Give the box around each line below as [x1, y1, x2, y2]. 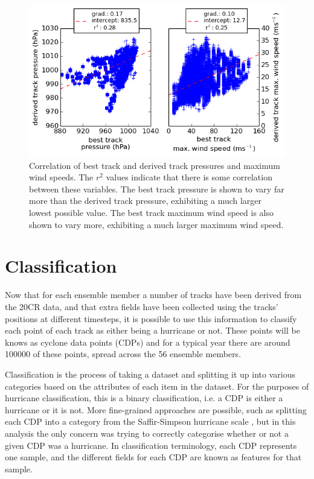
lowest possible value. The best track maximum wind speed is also [29, 206, 274, 219]
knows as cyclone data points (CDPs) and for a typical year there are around [5, 335, 290, 348]
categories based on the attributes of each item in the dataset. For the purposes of [5, 379, 309, 392]
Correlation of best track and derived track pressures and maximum [29, 159, 280, 171]
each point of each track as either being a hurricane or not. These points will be [5, 324, 300, 337]
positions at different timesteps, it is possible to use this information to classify [5, 312, 297, 325]
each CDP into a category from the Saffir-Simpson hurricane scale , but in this [5, 415, 296, 428]
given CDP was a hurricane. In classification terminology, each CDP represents [5, 439, 297, 451]
